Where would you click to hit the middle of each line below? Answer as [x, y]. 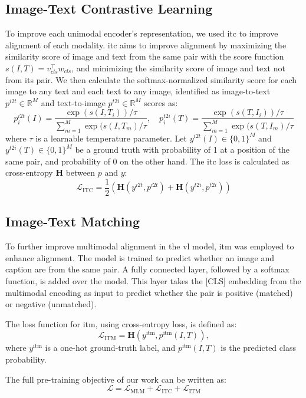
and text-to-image [73, 102]
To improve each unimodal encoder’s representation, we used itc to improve [142, 33]
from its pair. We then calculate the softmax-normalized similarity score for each [151, 79]
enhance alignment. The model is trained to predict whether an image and [140, 257]
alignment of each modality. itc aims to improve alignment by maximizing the [146, 45]
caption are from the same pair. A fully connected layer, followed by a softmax [147, 269]
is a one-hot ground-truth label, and [110, 348]
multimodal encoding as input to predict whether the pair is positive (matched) [149, 292]
